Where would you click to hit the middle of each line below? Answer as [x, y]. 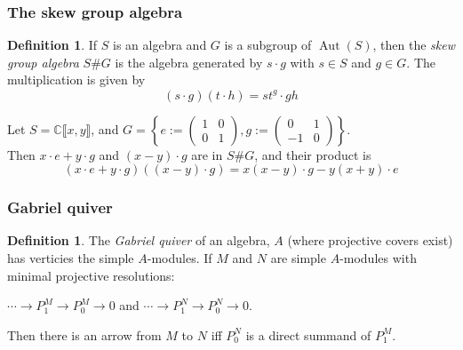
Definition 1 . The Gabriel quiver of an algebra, [139, 240]
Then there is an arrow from [84, 334]
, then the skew [414, 45]
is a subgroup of [268, 45]
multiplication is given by [76, 80]
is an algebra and [160, 45]
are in [207, 154]
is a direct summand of [308, 334]
